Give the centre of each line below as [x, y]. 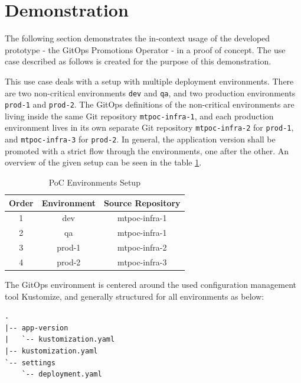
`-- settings [30, 363]
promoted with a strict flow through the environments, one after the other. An [147, 150]
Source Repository [142, 202]
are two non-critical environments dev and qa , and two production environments [150, 92]
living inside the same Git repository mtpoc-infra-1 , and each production [139, 116]
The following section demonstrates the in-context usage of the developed [138, 38]
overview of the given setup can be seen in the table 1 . [103, 162]
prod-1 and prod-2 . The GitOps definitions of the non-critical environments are [150, 104]
